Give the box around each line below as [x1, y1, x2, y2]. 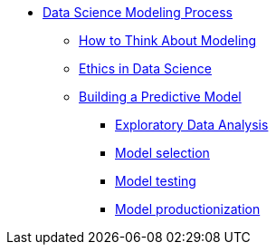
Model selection [115, 145, 210, 160]
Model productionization [115, 201, 261, 217]
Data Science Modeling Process [43, 5, 233, 20]
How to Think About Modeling [79, 33, 257, 48]
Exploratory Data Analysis [115, 117, 269, 132]
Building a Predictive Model [79, 89, 242, 104]
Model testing [115, 173, 196, 189]
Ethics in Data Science [79, 61, 212, 76]
